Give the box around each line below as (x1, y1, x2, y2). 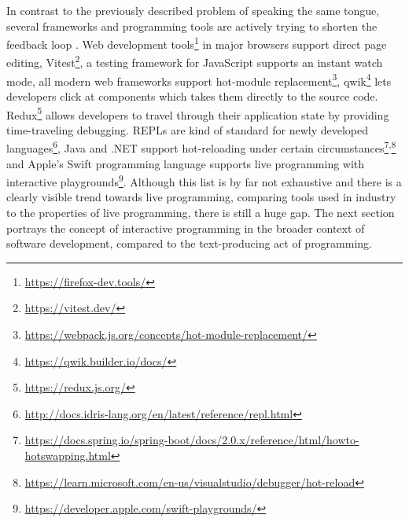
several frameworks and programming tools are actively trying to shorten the (6, 17, 378, 34)
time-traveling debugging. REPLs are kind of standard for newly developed (6, 121, 369, 138)
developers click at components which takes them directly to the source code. (6, 87, 378, 104)
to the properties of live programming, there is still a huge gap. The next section (6, 204, 395, 221)
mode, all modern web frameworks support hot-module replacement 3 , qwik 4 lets (6, 70, 392, 89)
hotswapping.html (24, 447, 111, 463)
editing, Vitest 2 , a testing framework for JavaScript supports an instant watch (6, 52, 383, 71)
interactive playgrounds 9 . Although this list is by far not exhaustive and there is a (6, 171, 402, 189)
